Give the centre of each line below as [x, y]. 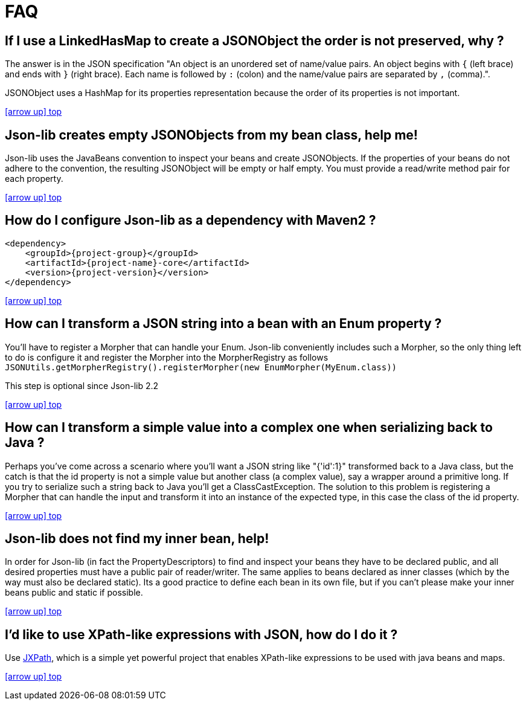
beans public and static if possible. [74, 593]
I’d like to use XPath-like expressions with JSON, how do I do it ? [201, 634]
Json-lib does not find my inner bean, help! [137, 538]
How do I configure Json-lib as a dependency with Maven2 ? [191, 221]
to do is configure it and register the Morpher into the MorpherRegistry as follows [167, 357]
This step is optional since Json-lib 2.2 [82, 385]
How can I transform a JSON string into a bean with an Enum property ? [223, 324]
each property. [34, 179]
